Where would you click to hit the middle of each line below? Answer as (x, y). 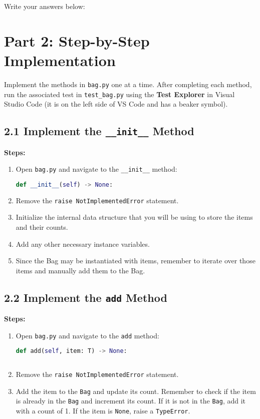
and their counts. (42, 227)
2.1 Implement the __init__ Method (99, 131)
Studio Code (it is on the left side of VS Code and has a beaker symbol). (116, 104)
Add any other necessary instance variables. (83, 244)
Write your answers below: (45, 6)
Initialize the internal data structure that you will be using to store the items (134, 217)
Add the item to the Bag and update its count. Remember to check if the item (136, 391)
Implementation (60, 60)
